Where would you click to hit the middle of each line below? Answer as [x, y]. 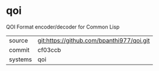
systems [20, 59]
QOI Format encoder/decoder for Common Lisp [63, 27]
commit [19, 49]
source [18, 40]
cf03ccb [49, 49]
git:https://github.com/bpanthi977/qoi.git [94, 40]
